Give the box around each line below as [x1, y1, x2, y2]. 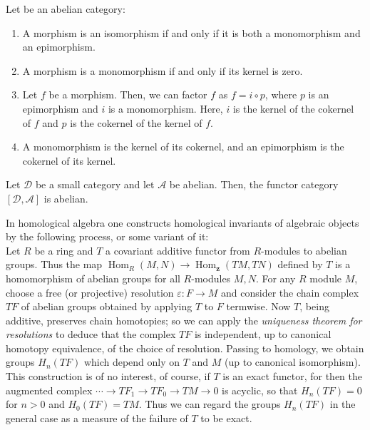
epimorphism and [22, 101, 98, 116]
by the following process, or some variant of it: [6, 229, 209, 244]
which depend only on [83, 354, 180, 369]
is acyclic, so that [222, 382, 298, 397]
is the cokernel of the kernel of [70, 115, 202, 130]
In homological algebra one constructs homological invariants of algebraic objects [6, 215, 359, 230]
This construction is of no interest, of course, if [6, 369, 210, 384]
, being [299, 299, 329, 314]
